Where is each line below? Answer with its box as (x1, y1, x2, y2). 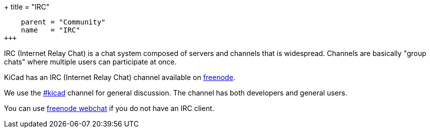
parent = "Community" (21, 18, 106, 26)
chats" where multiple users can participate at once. (4, 57, 177, 66)
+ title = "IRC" (4, 2, 50, 11)
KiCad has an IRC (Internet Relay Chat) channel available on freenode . (4, 73, 235, 81)
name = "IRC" (21, 26, 80, 34)
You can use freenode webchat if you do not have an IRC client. (4, 104, 214, 112)
